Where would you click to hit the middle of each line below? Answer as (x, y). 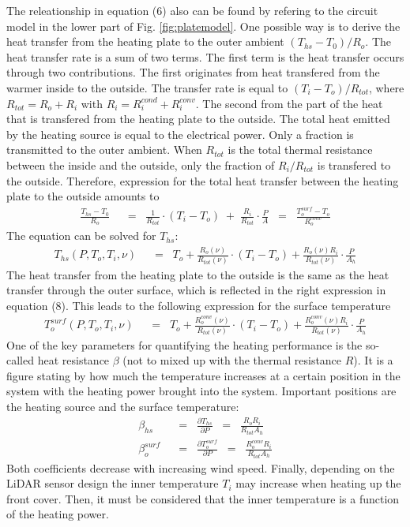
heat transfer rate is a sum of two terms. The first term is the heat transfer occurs (205, 56)
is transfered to (354, 164)
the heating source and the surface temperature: (123, 406)
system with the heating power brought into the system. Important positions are (201, 391)
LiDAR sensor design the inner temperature (113, 483)
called (20, 360)
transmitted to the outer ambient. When (104, 150)
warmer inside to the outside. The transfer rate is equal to (147, 87)
